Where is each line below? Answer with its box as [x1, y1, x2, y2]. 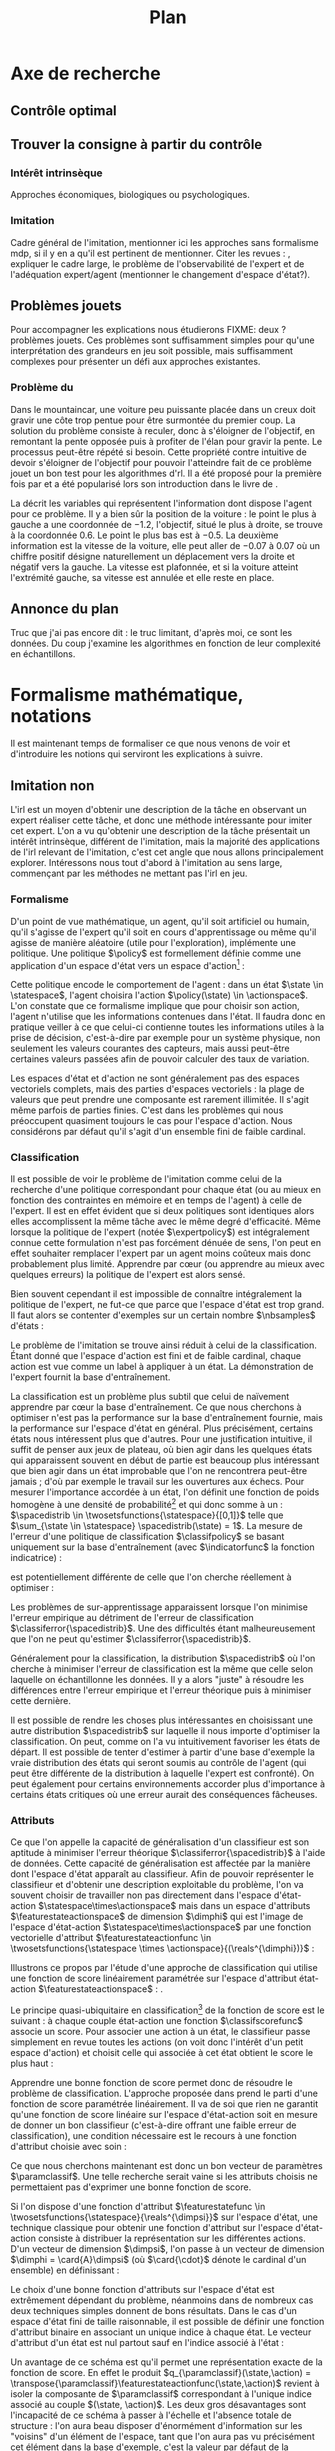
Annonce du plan [10, 601, 120, 618]
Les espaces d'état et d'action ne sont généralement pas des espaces [10, 1072, 300, 1085]
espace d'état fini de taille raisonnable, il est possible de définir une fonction [10, 2316, 325, 2328]
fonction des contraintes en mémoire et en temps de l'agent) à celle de [10, 1194, 303, 1206]
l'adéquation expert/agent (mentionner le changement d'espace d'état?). [10, 268, 311, 280]
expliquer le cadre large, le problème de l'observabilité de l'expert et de [10, 257, 305, 270]
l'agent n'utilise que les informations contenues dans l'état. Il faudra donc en [10, 1011, 326, 1023]
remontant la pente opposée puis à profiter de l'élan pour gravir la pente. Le [10, 435, 323, 447]
